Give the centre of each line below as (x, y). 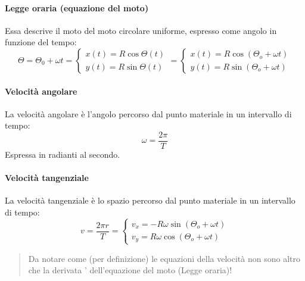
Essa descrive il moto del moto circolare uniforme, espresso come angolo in (141, 30)
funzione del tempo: (41, 42)
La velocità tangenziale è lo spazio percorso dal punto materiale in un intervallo (150, 200)
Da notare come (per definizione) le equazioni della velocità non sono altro (164, 258)
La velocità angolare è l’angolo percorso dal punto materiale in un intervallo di (148, 113)
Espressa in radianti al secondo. (63, 154)
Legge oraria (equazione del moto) (77, 7)
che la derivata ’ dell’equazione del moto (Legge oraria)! (130, 270)
